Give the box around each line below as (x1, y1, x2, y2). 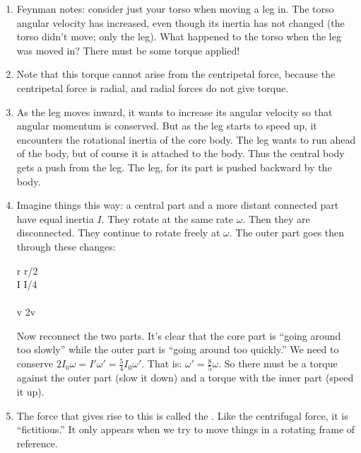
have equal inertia (16, 211, 94, 226)
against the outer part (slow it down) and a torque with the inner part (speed (16, 370, 354, 385)
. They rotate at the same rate (101, 211, 233, 226)
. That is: (141, 356, 182, 371)
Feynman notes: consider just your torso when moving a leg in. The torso (16, 1, 334, 16)
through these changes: (16, 239, 116, 253)
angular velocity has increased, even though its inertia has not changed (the (16, 15, 345, 30)
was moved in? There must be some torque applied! (16, 42, 240, 57)
